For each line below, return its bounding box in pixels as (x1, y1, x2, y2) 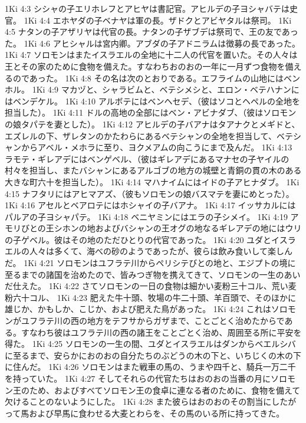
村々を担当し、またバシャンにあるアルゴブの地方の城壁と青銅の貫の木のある (5, 164, 302, 176)
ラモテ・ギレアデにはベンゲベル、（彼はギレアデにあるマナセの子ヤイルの (5, 152, 289, 165)
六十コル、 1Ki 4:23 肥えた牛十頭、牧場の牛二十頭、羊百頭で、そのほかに (12, 291, 297, 303)
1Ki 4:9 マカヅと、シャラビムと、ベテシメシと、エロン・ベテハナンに (32, 83, 300, 96)
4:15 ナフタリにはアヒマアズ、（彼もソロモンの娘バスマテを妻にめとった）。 (5, 187, 294, 199)
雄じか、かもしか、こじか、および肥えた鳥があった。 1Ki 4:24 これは (5, 303, 271, 315)
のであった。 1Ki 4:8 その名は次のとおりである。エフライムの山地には (12, 71, 284, 84)
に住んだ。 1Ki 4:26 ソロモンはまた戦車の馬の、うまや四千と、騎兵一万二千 (5, 360, 296, 373)
